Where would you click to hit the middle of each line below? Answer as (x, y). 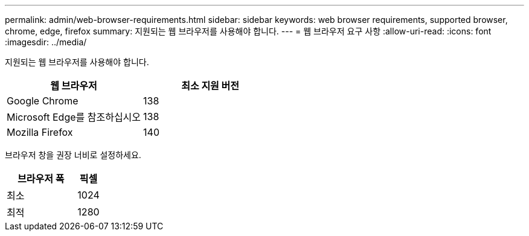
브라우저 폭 (41, 179)
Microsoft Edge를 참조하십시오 (74, 117)
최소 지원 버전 (210, 86)
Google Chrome (43, 101)
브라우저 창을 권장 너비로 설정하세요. (73, 155)
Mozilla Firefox (40, 132)
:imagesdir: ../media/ (46, 42)
